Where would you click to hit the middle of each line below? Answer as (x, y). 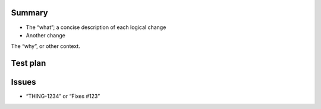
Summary (29, 13)
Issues (23, 82)
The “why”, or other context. (45, 46)
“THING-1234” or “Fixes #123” (63, 96)
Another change (45, 35)
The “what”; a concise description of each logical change (96, 27)
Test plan (29, 63)
